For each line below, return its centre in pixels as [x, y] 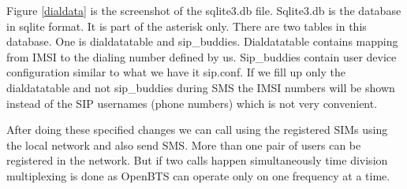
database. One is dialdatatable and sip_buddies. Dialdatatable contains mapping [202, 41]
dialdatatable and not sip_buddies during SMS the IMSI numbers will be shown [201, 87]
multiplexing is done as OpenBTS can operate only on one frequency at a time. [198, 175]
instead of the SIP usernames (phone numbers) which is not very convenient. [192, 103]
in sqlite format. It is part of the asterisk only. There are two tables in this [187, 26]
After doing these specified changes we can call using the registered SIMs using [197, 130]
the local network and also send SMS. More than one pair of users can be [184, 145]
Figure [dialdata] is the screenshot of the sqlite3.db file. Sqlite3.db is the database [204, 10]
